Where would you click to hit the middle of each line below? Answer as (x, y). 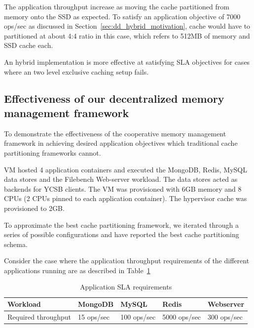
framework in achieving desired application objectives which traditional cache (121, 143)
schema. (16, 244)
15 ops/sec (94, 316)
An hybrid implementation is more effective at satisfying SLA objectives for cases (127, 61)
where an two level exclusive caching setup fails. (76, 71)
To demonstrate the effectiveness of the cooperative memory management (115, 133)
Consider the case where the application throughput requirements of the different (127, 261)
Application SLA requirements (126, 287)
